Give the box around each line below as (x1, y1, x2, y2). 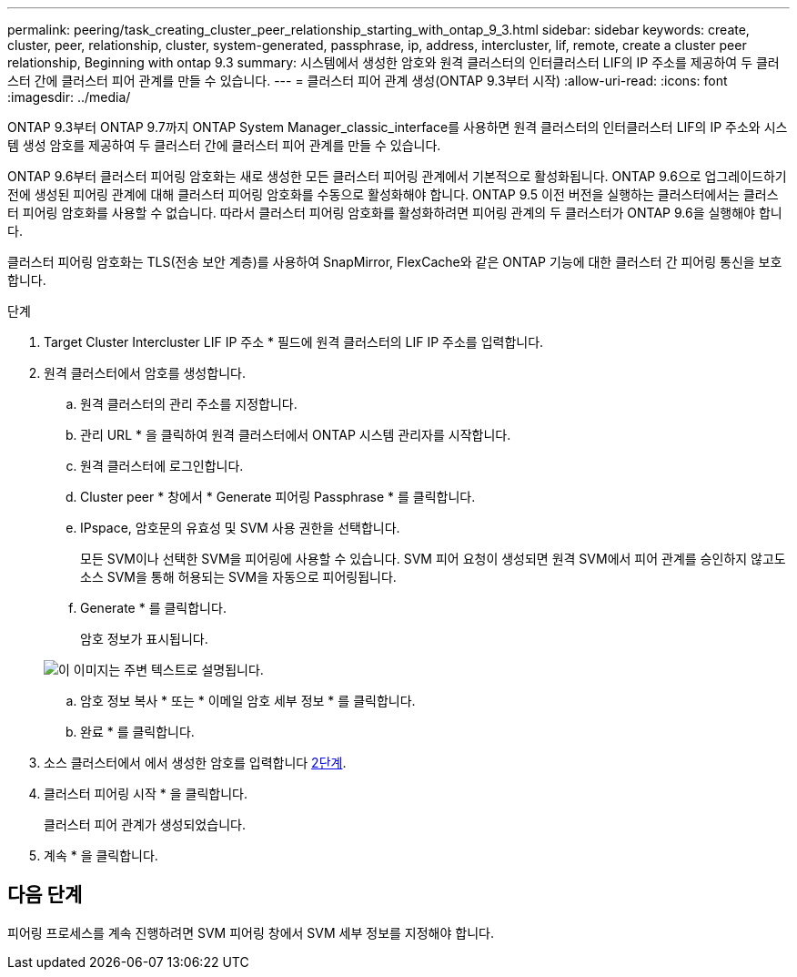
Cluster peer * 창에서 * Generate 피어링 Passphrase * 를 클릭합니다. (80, 489, 476, 504)
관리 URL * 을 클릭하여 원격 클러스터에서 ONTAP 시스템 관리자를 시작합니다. (80, 427, 511, 443)
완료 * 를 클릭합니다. (80, 724, 195, 739)
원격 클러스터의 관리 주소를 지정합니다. (80, 396, 298, 412)
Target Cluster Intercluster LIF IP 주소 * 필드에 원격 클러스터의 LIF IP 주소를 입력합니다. (44, 334, 544, 350)
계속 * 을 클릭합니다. (44, 848, 158, 863)
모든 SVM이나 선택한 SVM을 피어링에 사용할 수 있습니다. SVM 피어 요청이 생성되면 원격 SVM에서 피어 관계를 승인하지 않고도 (80, 551, 786, 566)
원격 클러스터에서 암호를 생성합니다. (44, 365, 246, 381)
